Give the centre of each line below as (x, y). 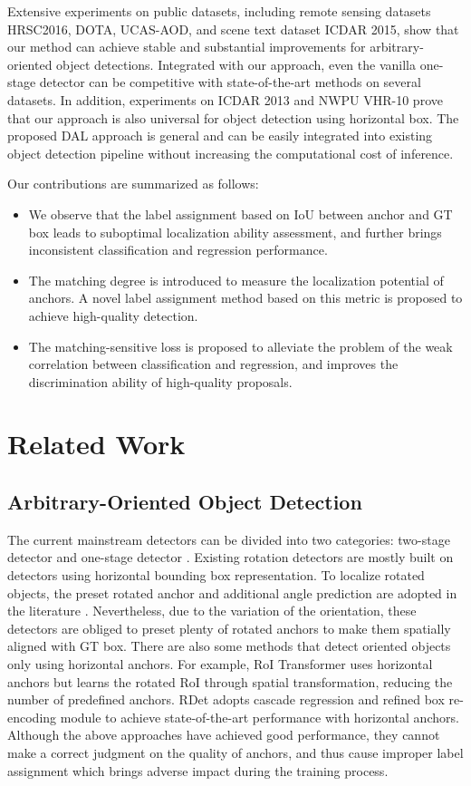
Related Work (96, 444)
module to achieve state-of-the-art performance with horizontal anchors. (260, 717)
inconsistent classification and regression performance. (178, 250)
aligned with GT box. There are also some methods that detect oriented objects (229, 646)
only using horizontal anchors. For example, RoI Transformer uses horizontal (220, 664)
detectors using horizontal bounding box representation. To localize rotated (216, 575)
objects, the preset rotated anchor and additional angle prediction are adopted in (232, 592)
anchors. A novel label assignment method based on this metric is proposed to (245, 298)
